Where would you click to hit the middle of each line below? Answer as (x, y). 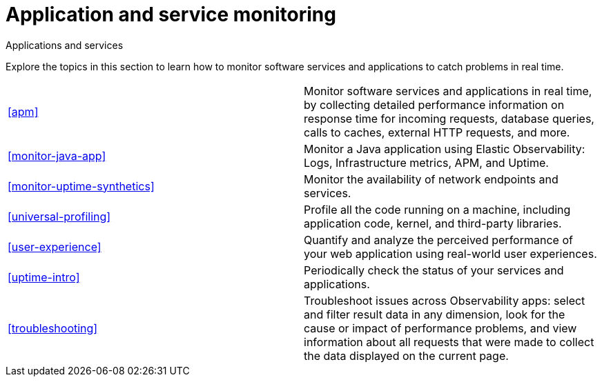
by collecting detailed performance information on (434, 104)
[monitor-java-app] (57, 155)
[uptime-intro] (44, 277)
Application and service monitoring (171, 14)
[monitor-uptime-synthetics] (81, 186)
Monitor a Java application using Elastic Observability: (445, 149)
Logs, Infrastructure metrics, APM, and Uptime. (426, 162)
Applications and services (65, 45)
